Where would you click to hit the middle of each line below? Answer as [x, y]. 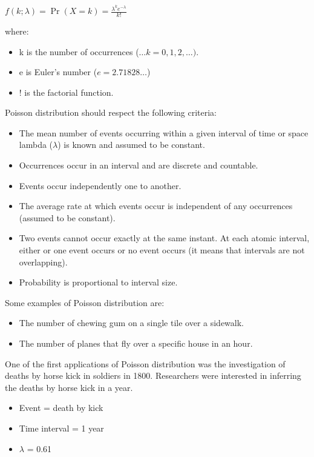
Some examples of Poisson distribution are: [85, 302]
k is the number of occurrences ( [79, 51]
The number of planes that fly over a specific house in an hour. [136, 343]
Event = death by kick [61, 408]
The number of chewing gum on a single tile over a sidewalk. [131, 323]
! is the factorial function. [66, 92]
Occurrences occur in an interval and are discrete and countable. [139, 165]
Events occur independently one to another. [100, 185]
